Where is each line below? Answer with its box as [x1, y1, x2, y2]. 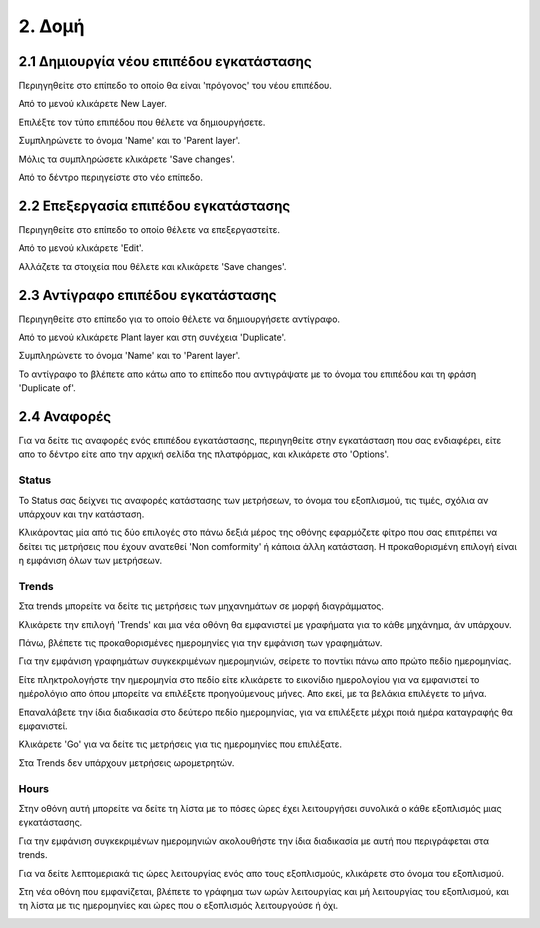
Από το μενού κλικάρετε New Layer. [18, 98, 167, 110]
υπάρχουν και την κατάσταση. [18, 508, 145, 520]
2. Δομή [18, 15, 85, 37]
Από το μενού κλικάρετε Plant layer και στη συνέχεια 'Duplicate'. [18, 331, 287, 343]
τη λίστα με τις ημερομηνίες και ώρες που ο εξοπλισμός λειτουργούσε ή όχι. [18, 900, 339, 912]
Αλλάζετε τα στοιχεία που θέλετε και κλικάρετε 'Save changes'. [18, 260, 287, 272]
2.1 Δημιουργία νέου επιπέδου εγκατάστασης [18, 53, 312, 70]
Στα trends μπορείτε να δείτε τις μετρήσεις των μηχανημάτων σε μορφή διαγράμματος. [18, 600, 385, 612]
